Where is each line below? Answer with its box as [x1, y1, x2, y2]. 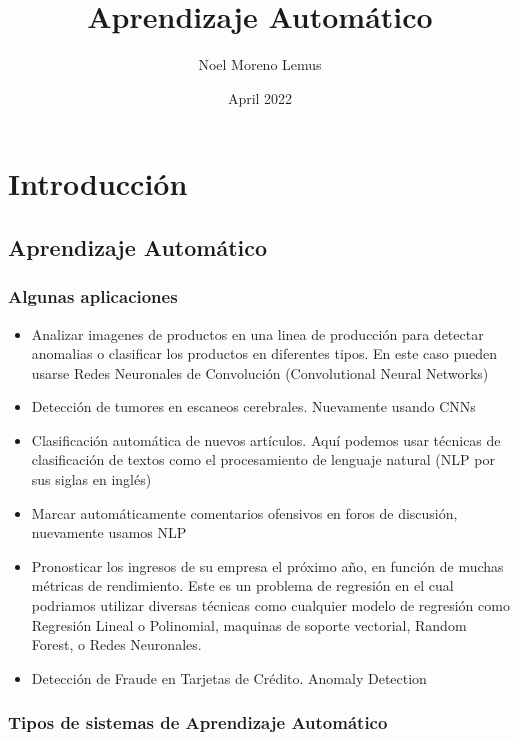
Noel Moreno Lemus [198, 54, 322, 75]
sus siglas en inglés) [31, 469, 152, 490]
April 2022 [227, 87, 293, 108]
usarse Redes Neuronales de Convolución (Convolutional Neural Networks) [31, 362, 489, 383]
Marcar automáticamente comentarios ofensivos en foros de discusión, [31, 502, 458, 523]
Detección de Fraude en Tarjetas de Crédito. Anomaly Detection [31, 667, 427, 688]
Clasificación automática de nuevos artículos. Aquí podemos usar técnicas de [31, 429, 501, 450]
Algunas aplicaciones [8, 284, 178, 309]
